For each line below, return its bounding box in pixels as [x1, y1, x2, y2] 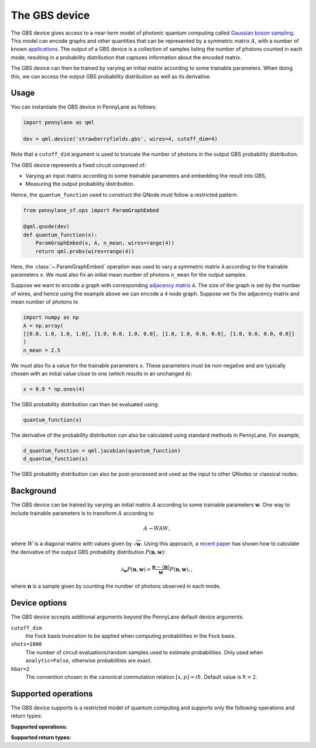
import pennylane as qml [23, 119, 95, 126]
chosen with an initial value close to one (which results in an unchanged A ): [11, 370, 193, 378]
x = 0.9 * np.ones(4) [23, 386, 85, 393]
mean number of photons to [11, 298, 78, 305]
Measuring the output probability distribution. [25, 181, 135, 188]
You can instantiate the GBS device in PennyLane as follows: [11, 103, 157, 111]
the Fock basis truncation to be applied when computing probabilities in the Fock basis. [25, 633, 236, 640]
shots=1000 [11, 641, 42, 648]
